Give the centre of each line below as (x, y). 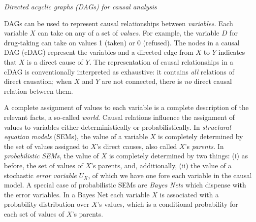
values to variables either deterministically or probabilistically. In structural (117, 127)
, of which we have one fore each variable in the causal (170, 175)
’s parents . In (204, 146)
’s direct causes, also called (137, 146)
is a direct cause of (55, 61)
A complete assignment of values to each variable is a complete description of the (126, 107)
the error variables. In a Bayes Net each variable (77, 194)
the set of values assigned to (46, 146)
